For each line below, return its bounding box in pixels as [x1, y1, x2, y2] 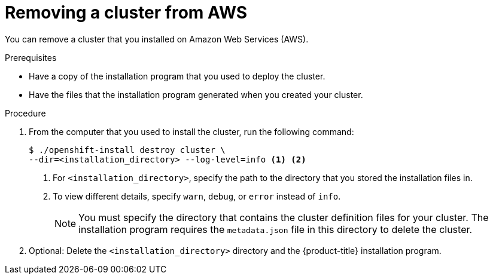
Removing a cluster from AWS [5, 2, 248, 23]
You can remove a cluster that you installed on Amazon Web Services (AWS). [5, 33, 309, 44]
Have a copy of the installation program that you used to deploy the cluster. [29, 70, 325, 81]
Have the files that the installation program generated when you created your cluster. [29, 89, 363, 100]
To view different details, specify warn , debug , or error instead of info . [53, 191, 341, 201]
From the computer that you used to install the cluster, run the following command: [29, 126, 354, 137]
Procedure [5, 108, 46, 118]
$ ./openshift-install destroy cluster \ [29, 145, 226, 155]
